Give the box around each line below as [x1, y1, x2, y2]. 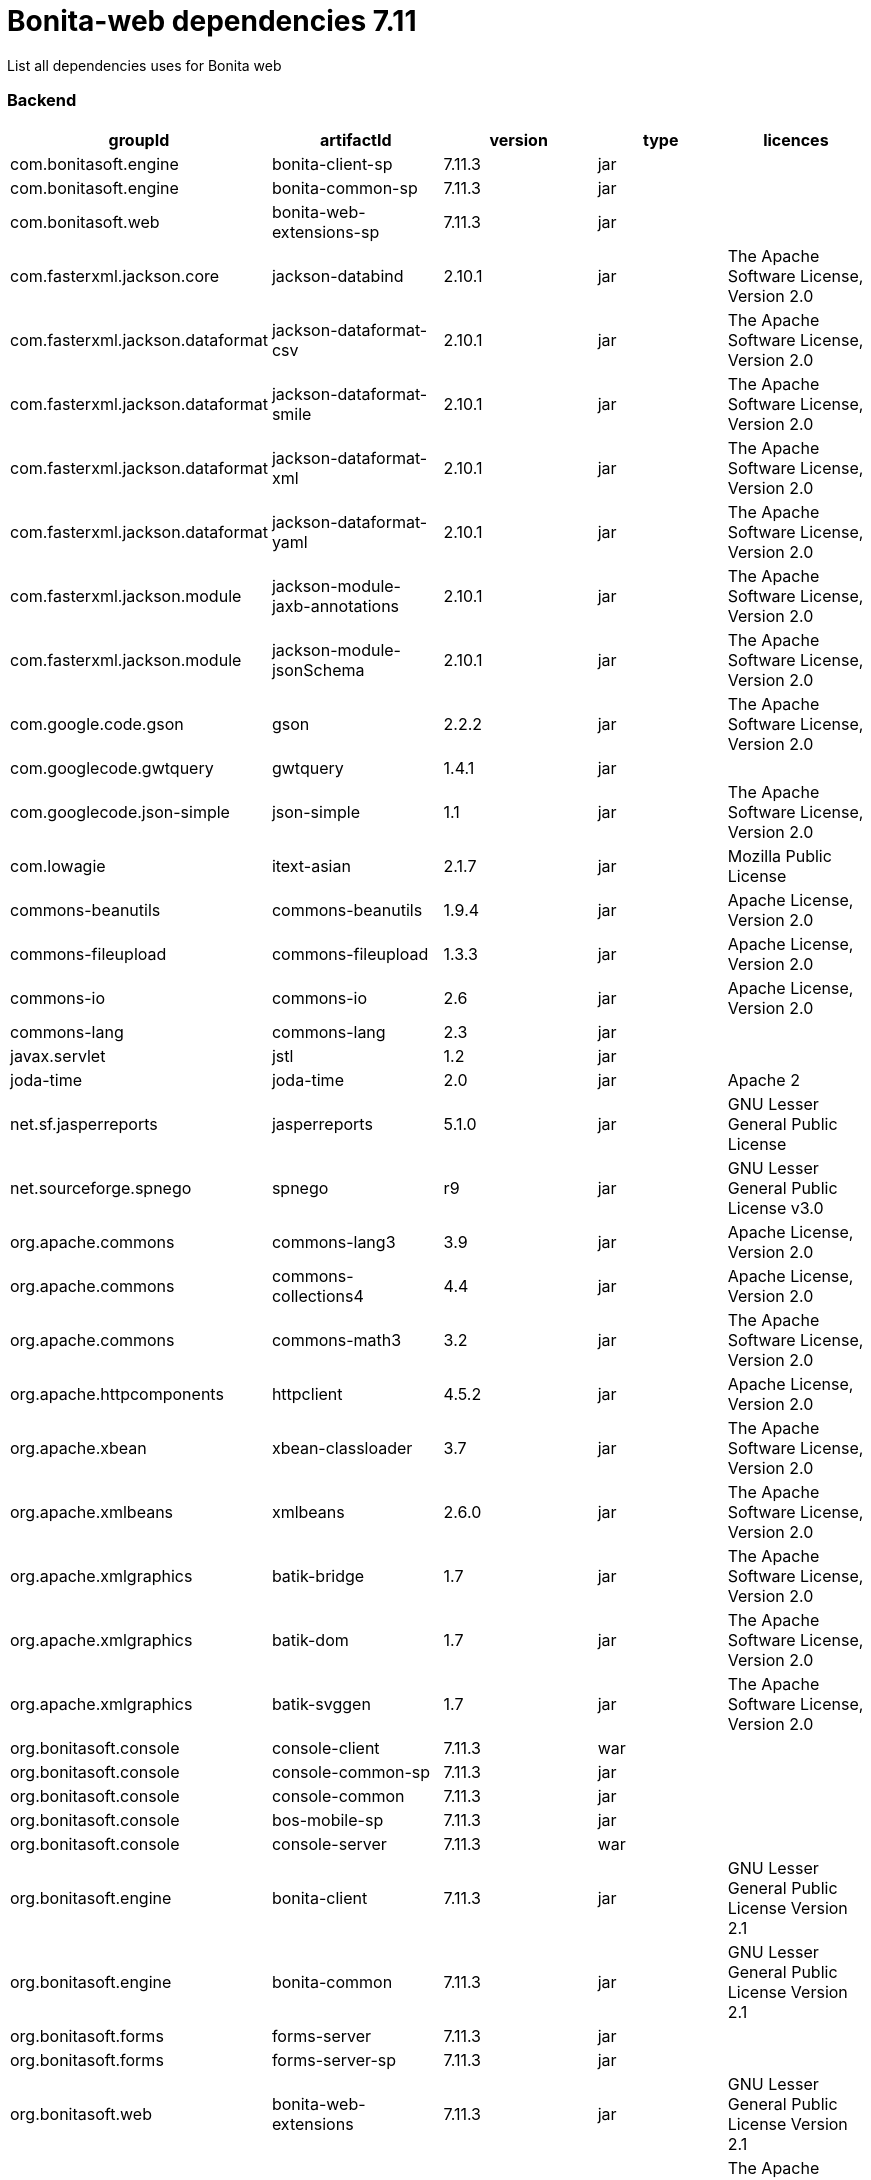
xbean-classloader [271, 1437, 413, 1458]
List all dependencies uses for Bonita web [7, 56, 282, 74]
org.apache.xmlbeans [10, 1501, 174, 1522]
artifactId [319, 129, 392, 150]
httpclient [271, 1383, 343, 1404]
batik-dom [271, 1629, 349, 1650]
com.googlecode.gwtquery [10, 757, 214, 778]
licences [763, 129, 829, 150]
